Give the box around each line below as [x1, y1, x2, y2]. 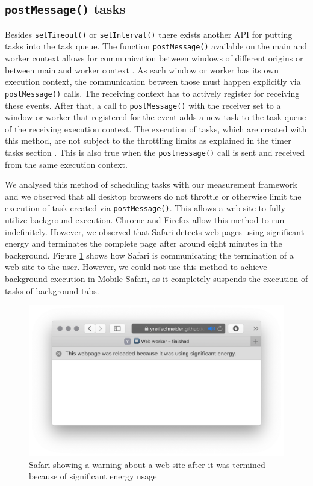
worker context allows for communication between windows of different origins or [5, 52, 303, 64]
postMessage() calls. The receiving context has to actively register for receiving [5, 87, 300, 99]
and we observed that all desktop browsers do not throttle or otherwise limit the [5, 189, 302, 202]
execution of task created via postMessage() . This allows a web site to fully [5, 201, 285, 214]
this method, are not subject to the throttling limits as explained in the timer [5, 134, 291, 147]
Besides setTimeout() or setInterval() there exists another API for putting [5, 28, 293, 40]
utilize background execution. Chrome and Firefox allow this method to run [5, 214, 285, 226]
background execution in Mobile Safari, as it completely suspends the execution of [5, 272, 308, 285]
